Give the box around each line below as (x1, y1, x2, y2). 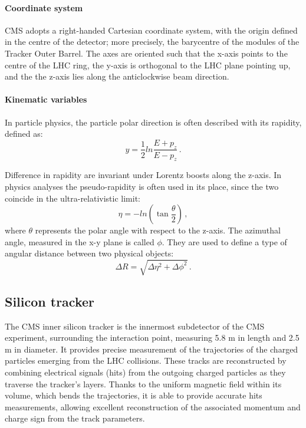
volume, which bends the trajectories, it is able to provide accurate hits (5, 389, 262, 401)
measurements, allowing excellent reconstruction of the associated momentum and (5, 400, 301, 413)
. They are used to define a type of (162, 235, 287, 248)
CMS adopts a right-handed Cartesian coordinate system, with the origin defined (5, 24, 298, 36)
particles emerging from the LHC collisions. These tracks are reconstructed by (5, 354, 287, 367)
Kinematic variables (5, 93, 87, 106)
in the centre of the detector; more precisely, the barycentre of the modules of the (5, 35, 300, 48)
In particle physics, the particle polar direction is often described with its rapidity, (5, 116, 302, 128)
